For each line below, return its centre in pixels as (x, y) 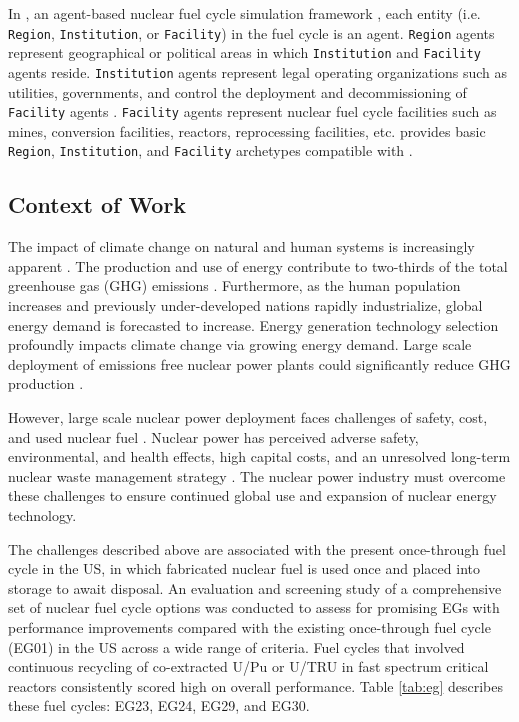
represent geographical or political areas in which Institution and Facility (244, 52)
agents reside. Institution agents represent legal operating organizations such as (258, 71)
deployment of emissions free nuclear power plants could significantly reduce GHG (259, 363)
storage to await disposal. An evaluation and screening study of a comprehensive (255, 587)
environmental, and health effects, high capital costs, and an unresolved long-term (259, 456)
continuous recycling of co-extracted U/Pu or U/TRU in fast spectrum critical (248, 666)
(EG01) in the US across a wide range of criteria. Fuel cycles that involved (236, 646)
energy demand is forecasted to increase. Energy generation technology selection (253, 324)
